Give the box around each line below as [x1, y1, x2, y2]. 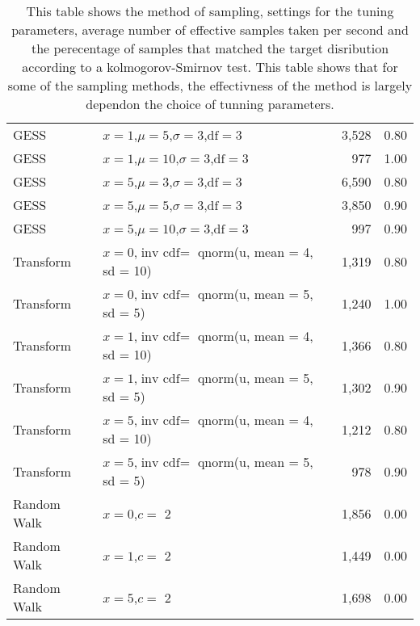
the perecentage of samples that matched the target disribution [31, 39, 389, 57]
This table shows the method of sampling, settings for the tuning [26, 2, 394, 20]
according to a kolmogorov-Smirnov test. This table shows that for [22, 57, 398, 76]
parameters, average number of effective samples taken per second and [11, 20, 409, 39]
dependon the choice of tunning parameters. [86, 95, 334, 113]
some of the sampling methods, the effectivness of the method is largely [7, 76, 413, 95]
